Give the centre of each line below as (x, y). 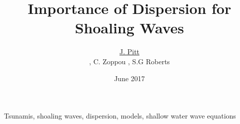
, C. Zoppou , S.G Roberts (129, 61)
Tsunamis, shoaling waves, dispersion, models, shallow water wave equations (120, 116)
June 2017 (129, 78)
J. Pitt (129, 52)
